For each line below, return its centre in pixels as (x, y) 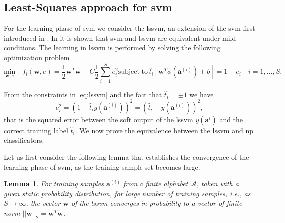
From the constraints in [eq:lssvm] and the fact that (83, 94)
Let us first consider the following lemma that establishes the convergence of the (127, 156)
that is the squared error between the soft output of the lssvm (99, 119)
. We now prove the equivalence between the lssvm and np (164, 130)
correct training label (36, 130)
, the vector (43, 203)
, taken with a (217, 183)
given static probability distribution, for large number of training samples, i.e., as (127, 193)
